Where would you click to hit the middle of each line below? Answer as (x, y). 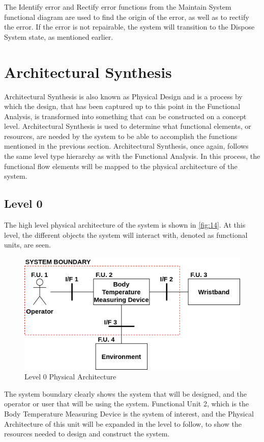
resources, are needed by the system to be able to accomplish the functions (121, 136)
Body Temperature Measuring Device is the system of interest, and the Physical (129, 414)
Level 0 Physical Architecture (70, 377)
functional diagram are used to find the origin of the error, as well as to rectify (127, 17)
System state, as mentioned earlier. (59, 36)
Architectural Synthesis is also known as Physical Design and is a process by (123, 96)
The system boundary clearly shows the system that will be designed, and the (125, 393)
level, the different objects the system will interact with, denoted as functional (126, 234)
